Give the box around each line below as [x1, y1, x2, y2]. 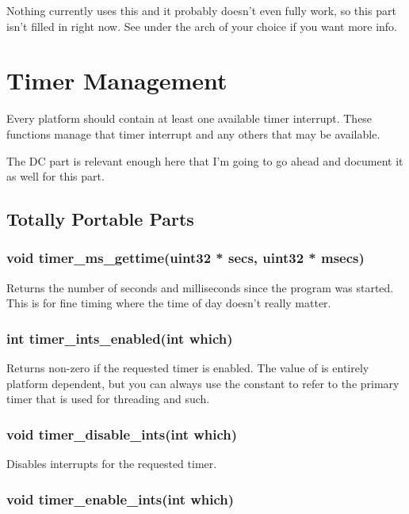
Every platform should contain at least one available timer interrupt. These [6, 110, 373, 127]
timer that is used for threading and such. [6, 390, 210, 407]
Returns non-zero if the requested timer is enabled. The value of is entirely [6, 360, 369, 376]
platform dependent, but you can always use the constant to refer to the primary [6, 375, 399, 391]
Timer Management [6, 64, 227, 97]
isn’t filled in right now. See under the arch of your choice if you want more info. [6, 17, 398, 34]
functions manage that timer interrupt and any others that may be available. [6, 125, 380, 142]
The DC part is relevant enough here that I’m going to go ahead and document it [6, 152, 403, 169]
